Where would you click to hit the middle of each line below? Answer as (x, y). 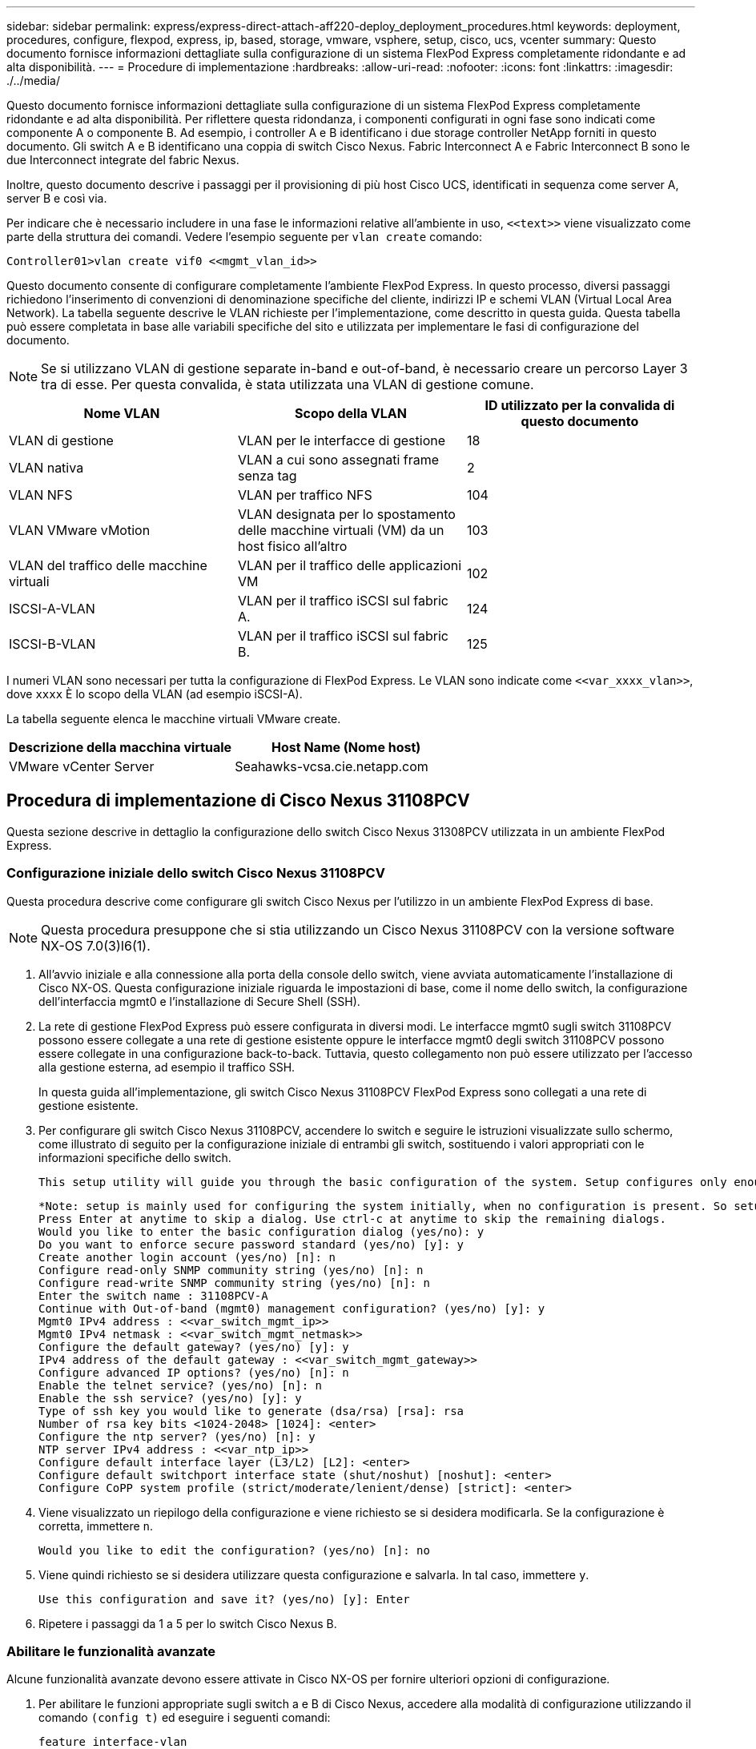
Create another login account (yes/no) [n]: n (187, 1257)
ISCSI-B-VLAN (52, 644)
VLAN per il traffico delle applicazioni (350, 565)
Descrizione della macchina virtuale (121, 747)
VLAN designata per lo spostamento (346, 514)
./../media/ (33, 80)
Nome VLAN (122, 413)
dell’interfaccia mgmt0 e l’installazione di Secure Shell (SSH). (199, 1001)
